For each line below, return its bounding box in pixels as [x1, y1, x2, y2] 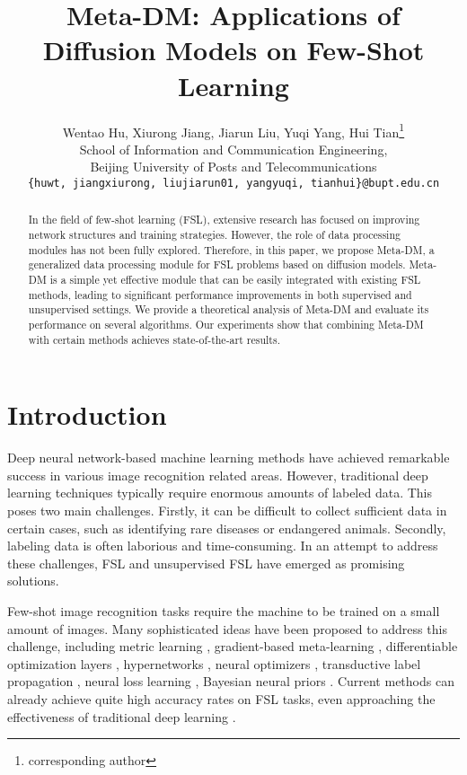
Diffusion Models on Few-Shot [42, 31, 425, 68]
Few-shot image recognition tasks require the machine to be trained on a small [7, 601, 440, 620]
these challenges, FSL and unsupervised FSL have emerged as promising [7, 553, 405, 572]
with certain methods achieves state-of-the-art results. [28, 331, 280, 347]
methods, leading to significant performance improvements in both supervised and [28, 286, 412, 302]
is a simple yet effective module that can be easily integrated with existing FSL [49, 272, 421, 287]
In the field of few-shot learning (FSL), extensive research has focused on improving [28, 212, 420, 227]
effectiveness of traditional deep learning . [7, 707, 236, 726]
